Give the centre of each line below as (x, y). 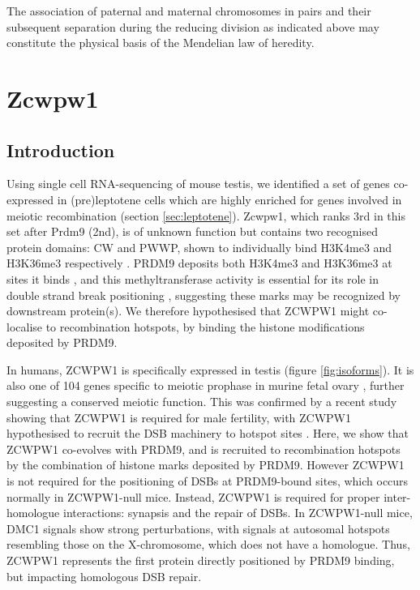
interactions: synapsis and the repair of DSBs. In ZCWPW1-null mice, (238, 513)
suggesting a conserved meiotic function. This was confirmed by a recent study (202, 402)
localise (25, 326)
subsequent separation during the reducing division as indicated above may (193, 26)
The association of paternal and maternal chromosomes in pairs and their (189, 11)
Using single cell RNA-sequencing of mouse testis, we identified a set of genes (198, 184)
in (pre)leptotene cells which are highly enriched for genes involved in (229, 199)
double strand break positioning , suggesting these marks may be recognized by (204, 295)
